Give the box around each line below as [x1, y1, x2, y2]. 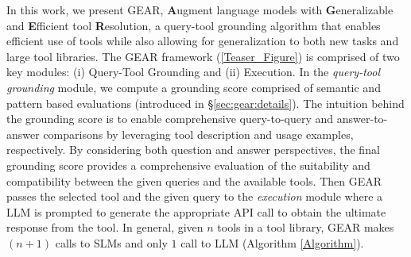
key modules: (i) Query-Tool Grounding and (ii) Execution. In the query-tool [6, 63, 380, 80]
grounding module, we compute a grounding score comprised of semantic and [6, 79, 381, 95]
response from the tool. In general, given [6, 219, 204, 236]
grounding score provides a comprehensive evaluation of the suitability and [6, 156, 370, 173]
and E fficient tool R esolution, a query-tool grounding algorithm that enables [6, 17, 381, 33]
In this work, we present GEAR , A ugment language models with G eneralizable [6, 2, 394, 17]
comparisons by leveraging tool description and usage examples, [43, 125, 354, 142]
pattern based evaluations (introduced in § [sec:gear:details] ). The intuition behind [6, 94, 405, 111]
